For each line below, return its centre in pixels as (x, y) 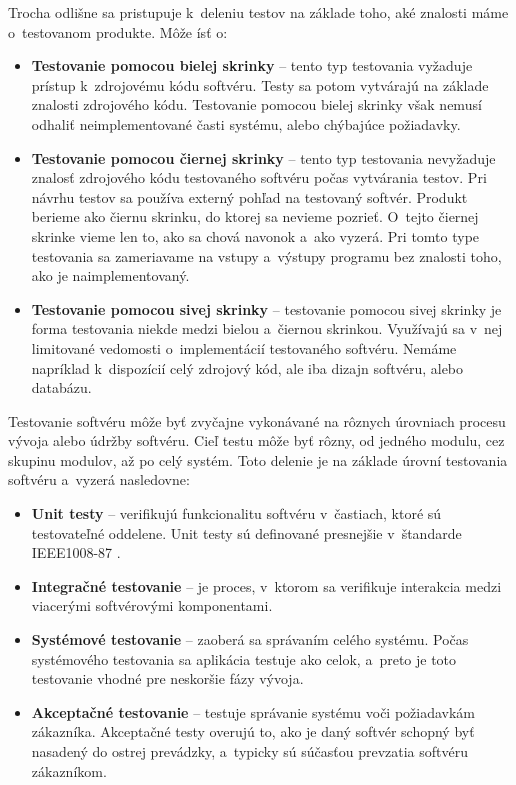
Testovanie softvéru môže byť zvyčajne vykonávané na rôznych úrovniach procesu (257, 420)
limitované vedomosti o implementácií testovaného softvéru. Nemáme (244, 347)
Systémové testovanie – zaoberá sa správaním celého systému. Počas (250, 639)
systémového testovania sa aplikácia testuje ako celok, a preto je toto (244, 658)
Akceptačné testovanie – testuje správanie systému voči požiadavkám (253, 711)
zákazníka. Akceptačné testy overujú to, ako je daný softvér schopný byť (253, 731)
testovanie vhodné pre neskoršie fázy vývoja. (167, 678)
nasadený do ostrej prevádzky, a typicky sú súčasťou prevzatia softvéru (249, 751)
